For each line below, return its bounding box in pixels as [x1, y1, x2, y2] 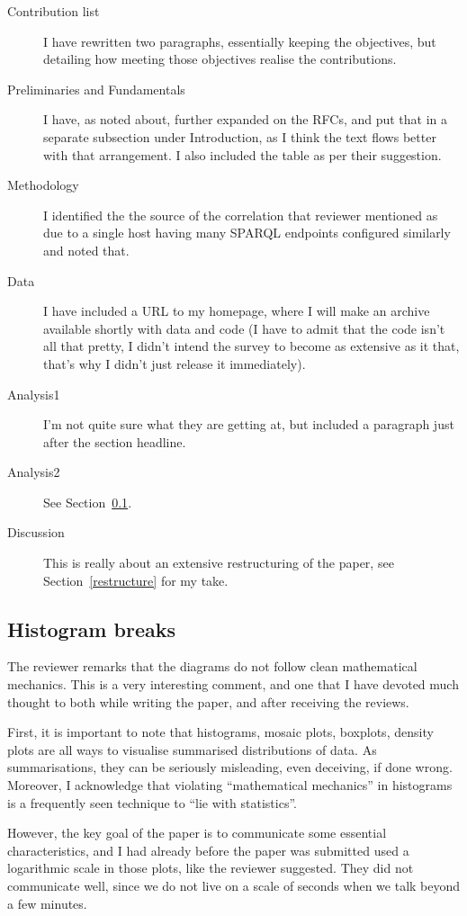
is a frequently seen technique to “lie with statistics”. [7, 793, 297, 812]
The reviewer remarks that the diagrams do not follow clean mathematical [7, 657, 418, 676]
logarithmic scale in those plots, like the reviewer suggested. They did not [7, 858, 414, 877]
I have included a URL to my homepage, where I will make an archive [43, 301, 430, 320]
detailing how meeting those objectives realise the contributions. [43, 49, 397, 68]
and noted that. [43, 240, 130, 259]
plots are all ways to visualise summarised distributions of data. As [7, 740, 377, 759]
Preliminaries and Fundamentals [7, 79, 185, 98]
